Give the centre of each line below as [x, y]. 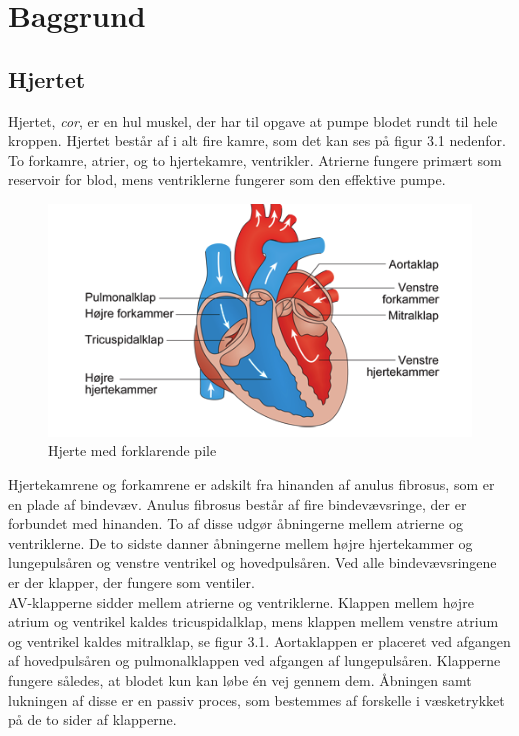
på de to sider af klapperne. [92, 719]
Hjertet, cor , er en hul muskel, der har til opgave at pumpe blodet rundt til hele [253, 120]
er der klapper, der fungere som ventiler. [131, 582]
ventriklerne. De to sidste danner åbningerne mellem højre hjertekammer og [240, 542]
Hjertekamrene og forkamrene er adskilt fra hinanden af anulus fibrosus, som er [251, 484]
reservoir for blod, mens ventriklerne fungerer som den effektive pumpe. [227, 179]
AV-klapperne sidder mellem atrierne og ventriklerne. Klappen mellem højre [241, 601]
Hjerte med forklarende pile [132, 450]
